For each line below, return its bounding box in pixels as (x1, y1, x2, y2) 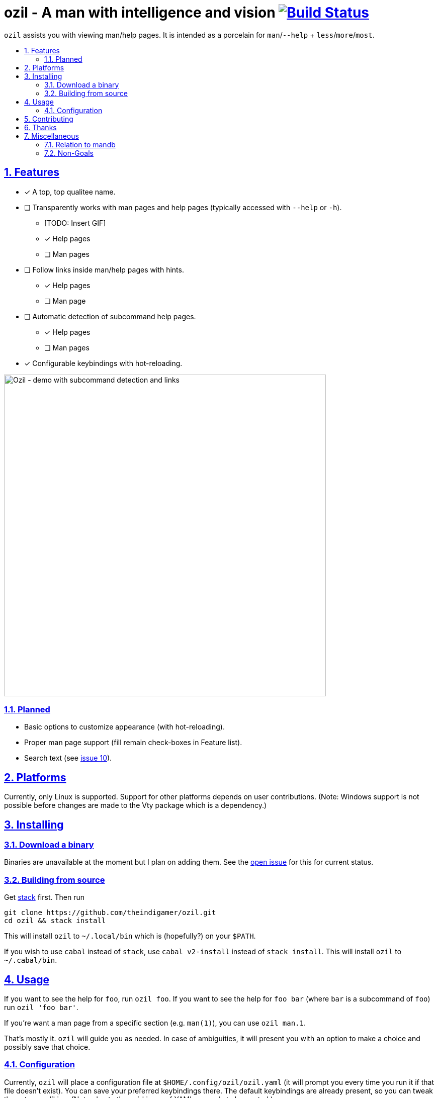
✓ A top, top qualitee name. (24, 187, 116, 196)
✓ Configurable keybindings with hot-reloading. (24, 358, 183, 368)
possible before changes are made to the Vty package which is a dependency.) (4, 801, 267, 810)
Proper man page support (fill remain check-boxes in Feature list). (24, 738, 242, 747)
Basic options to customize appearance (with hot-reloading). (24, 722, 225, 731)
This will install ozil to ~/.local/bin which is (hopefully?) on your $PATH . (4, 932, 256, 941)
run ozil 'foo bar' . (4, 1003, 78, 1012)
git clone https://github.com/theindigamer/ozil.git (4, 908, 216, 917)
